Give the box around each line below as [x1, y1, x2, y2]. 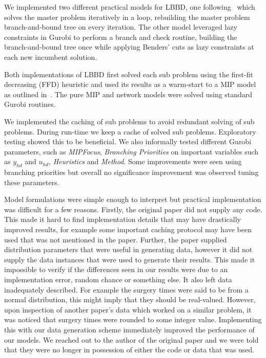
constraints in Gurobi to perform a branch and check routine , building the [4, 31, 237, 42]
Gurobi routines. [4, 99, 56, 109]
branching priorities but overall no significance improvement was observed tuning [4, 167, 259, 177]
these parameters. [4, 176, 59, 187]
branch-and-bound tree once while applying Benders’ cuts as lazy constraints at [4, 41, 254, 52]
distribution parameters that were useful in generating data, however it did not [4, 244, 253, 255]
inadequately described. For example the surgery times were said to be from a [4, 284, 249, 295]
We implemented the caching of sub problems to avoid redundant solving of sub [4, 116, 255, 126]
